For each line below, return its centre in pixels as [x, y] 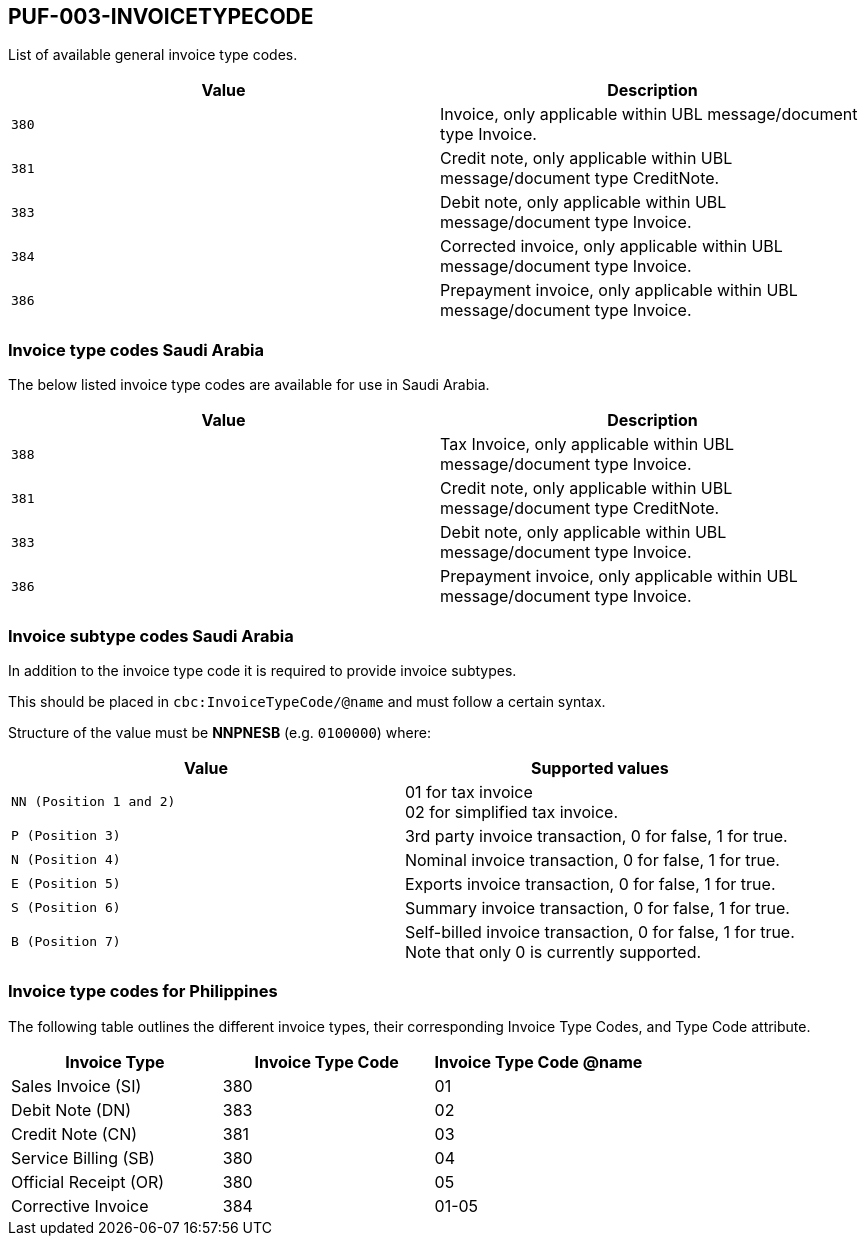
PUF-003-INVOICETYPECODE [161, 16]
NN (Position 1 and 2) [93, 802]
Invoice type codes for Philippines [143, 991]
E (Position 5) [66, 884]
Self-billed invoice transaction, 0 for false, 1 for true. [599, 931]
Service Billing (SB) [83, 1157]
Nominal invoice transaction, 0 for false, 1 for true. [592, 859]
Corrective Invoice [80, 1205]
